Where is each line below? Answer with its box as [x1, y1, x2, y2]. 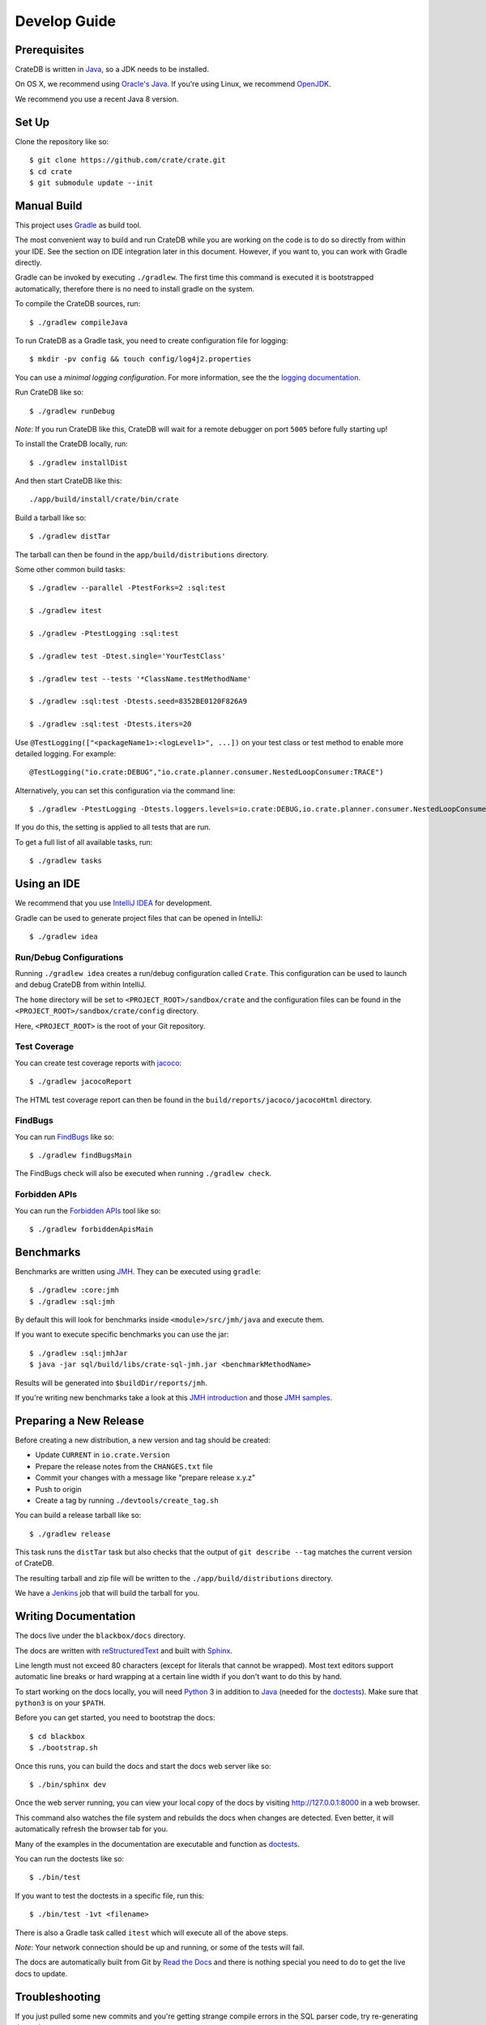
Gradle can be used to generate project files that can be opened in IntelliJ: [15, 913, 263, 923]
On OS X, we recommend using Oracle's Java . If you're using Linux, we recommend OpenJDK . [15, 79, 331, 89]
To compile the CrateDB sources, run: [15, 299, 141, 309]
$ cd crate [29, 167, 73, 176]
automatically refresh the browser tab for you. [15, 1824, 168, 1834]
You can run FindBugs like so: [15, 1132, 114, 1141]
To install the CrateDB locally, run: [15, 439, 129, 449]
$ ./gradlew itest [29, 606, 103, 616]
